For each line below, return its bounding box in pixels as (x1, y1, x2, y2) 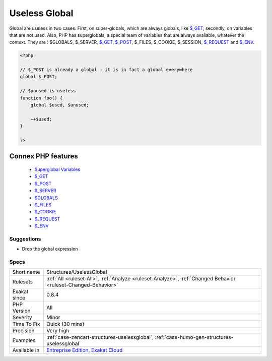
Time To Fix (12, 321, 40, 328)
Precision (12, 327, 35, 334)
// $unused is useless (20, 88, 76, 94)
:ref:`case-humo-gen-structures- (155, 334, 234, 341)
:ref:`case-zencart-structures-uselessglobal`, (46, 334, 154, 341)
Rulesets (12, 278, 33, 285)
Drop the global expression (22, 246, 78, 252)
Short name (12, 269, 40, 276)
